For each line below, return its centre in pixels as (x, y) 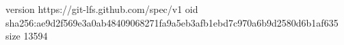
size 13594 (27, 36)
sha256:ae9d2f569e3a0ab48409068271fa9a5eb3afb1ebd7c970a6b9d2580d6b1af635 (172, 22)
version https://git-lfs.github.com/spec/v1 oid (102, 9)
